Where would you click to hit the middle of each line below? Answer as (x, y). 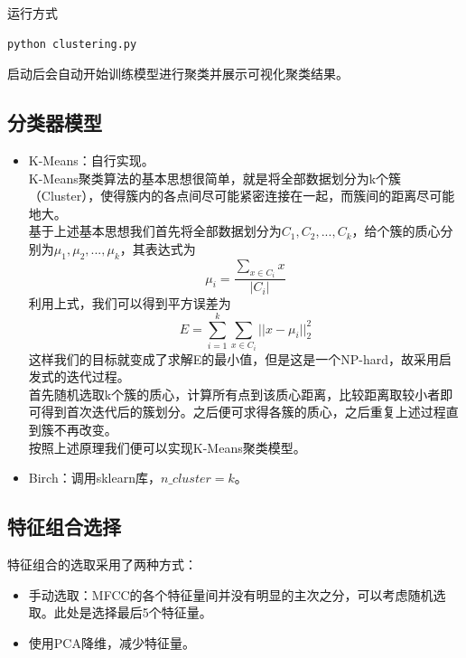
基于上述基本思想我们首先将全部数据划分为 (155, 231)
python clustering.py (72, 44)
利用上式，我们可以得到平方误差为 (130, 303)
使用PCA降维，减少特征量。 (112, 642)
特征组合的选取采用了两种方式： (102, 564)
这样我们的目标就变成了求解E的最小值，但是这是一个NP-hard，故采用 (234, 358)
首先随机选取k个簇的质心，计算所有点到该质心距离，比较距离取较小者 (234, 394)
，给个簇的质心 (396, 231)
